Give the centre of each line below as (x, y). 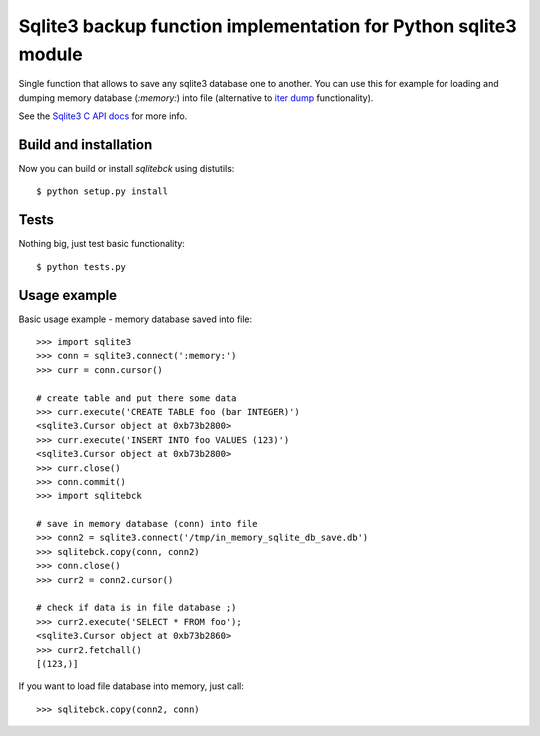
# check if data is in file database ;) (136, 608)
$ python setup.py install (102, 191)
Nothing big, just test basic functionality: (101, 244)
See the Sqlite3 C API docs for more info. (103, 116)
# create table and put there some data (136, 398)
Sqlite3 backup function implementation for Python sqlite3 (267, 26)
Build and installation (85, 144)
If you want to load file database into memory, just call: (131, 686)
